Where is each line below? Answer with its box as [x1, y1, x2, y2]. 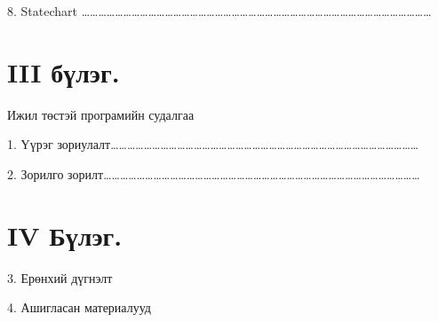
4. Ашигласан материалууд [7, 298, 151, 317]
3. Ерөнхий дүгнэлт [7, 268, 113, 287]
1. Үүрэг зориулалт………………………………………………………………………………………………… [7, 135, 419, 153]
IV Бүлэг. [7, 216, 123, 253]
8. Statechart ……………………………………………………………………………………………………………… [7, 2, 432, 20]
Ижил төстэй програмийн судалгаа [7, 105, 195, 123]
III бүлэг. [7, 53, 120, 90]
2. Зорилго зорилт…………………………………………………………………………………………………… [7, 164, 420, 183]
